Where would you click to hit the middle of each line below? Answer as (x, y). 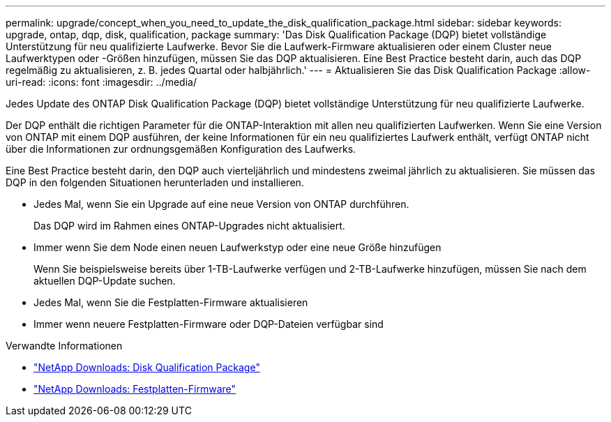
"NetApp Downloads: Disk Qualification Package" (147, 367)
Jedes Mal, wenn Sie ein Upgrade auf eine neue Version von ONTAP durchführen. (221, 204)
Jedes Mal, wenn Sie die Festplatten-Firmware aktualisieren (171, 302)
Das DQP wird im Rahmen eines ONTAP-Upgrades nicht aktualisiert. (189, 226)
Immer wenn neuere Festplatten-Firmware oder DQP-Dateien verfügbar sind (209, 324)
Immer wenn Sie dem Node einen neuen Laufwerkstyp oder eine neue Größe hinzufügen (237, 247)
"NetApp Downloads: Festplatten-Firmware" (135, 389)
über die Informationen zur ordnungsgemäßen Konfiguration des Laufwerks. (181, 149)
